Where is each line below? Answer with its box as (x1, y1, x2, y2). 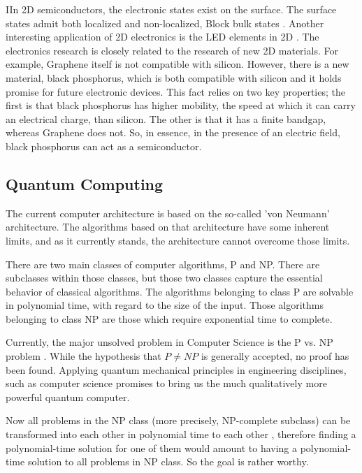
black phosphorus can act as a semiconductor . (6, 138, 202, 153)
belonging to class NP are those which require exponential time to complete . (6, 311, 333, 326)
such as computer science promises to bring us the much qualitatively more (6, 376, 327, 391)
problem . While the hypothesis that (6, 349, 161, 363)
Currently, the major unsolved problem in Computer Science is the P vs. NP (6, 335, 333, 349)
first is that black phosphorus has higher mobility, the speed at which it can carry (6, 98, 356, 112)
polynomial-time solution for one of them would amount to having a (6, 440, 298, 455)
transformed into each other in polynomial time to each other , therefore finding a (6, 427, 356, 442)
